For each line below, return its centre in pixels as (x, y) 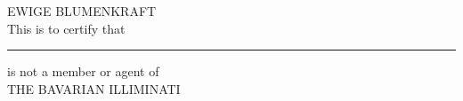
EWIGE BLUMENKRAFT (82, 11)
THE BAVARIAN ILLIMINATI (94, 88)
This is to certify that (66, 28)
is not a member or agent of (83, 71)
